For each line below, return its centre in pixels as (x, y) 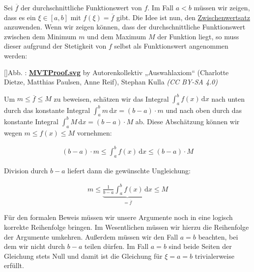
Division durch (26, 170)
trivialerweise (214, 256)
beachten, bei (218, 236)
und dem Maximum (117, 36)
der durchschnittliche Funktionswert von (81, 7)
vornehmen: (94, 132)
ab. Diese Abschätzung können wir (187, 121)
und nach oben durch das (204, 110)
